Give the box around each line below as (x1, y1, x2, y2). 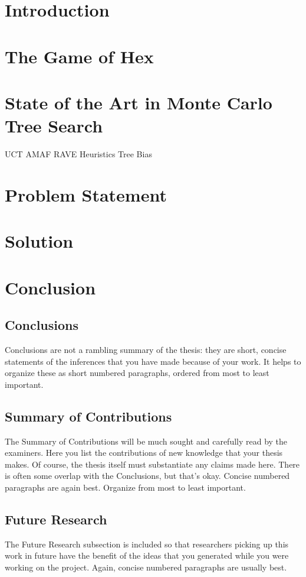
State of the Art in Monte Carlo (5, 90, 272, 114)
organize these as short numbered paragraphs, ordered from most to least (5, 367, 269, 379)
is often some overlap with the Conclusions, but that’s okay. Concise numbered (5, 469, 290, 482)
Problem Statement (5, 182, 167, 206)
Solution (5, 229, 74, 253)
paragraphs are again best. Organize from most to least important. (5, 481, 246, 493)
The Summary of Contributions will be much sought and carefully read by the (5, 435, 288, 447)
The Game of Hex (5, 44, 154, 68)
